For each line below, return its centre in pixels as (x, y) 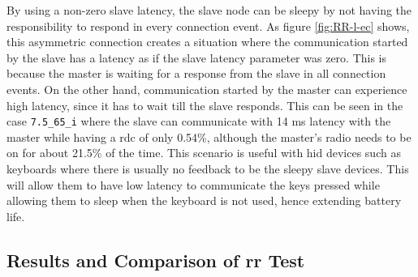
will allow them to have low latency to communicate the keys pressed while (193, 184)
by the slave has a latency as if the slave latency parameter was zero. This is (197, 57)
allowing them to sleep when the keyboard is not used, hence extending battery (204, 200)
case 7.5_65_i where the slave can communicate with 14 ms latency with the (199, 121)
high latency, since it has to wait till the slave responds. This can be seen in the (205, 105)
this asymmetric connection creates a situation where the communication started (207, 42)
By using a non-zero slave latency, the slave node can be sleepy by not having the (209, 10)
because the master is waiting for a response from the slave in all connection (196, 73)
